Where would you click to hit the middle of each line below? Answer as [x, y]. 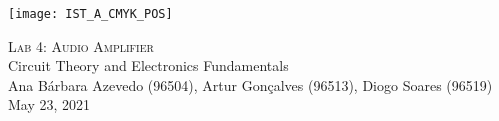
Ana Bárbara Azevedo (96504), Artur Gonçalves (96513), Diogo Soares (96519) [250, 84]
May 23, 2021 [49, 104]
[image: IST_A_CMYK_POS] [90, 14]
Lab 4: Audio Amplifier [81, 45]
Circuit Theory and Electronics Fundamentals [148, 65]
